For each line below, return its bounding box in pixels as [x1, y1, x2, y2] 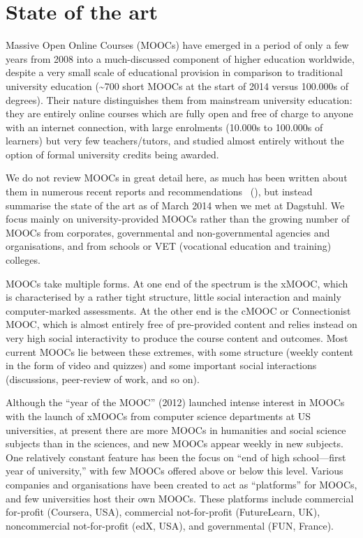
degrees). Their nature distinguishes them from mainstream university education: [6, 92, 353, 107]
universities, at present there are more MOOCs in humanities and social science [6, 422, 346, 437]
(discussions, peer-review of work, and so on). [6, 371, 200, 386]
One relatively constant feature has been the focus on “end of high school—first [6, 449, 346, 464]
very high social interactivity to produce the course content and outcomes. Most [6, 331, 348, 345]
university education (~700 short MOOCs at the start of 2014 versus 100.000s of [6, 78, 349, 93]
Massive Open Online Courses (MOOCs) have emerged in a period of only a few [6, 38, 349, 52]
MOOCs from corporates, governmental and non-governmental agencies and [6, 225, 330, 239]
